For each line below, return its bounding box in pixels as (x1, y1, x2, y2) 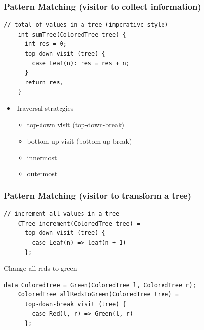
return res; (24, 79, 63, 86)
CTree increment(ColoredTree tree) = (18, 220, 141, 227)
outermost (27, 168, 58, 179)
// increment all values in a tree (4, 210, 120, 218)
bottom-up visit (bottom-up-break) (27, 136, 132, 146)
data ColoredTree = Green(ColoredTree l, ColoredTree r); (4, 281, 196, 289)
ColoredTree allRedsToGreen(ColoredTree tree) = (18, 291, 179, 298)
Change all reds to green (4, 263, 77, 273)
